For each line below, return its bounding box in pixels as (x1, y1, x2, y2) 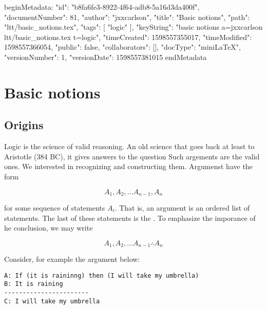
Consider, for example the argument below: (4, 254, 140, 264)
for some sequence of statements (4, 202, 105, 213)
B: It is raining (4, 280, 63, 288)
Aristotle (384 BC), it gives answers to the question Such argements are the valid (4, 151, 260, 161)
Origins (4, 117, 44, 133)
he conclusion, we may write (4, 222, 93, 233)
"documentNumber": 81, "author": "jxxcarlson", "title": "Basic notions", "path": (4, 11, 250, 22)
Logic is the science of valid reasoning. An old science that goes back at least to (4, 141, 255, 152)
